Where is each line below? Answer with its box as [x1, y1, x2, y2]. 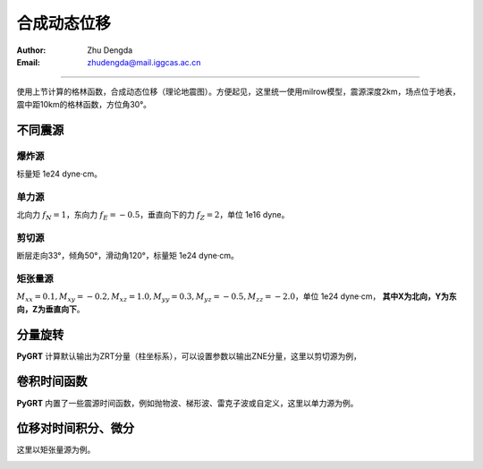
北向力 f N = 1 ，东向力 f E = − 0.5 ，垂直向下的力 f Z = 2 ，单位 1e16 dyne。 [16, 209, 290, 222]
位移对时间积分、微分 [16, 421, 134, 436]
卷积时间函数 [16, 374, 88, 389]
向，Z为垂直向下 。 [16, 303, 85, 314]
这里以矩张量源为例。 [16, 444, 96, 456]
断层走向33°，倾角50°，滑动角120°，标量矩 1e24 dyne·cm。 [16, 251, 239, 261]
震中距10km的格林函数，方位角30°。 [16, 98, 152, 109]
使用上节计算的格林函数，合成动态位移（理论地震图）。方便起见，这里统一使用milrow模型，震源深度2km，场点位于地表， [16, 86, 461, 98]
